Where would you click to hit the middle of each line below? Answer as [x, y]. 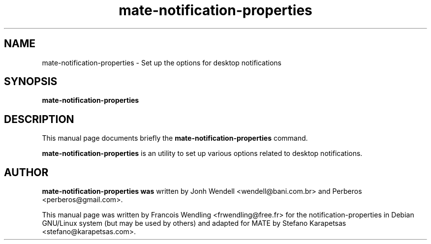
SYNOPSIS [31, 82]
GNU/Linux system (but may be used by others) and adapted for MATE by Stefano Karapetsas [194, 223]
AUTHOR [26, 172]
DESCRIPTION [39, 119]
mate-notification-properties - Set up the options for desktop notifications [162, 62]
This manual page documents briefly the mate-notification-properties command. [175, 138]
